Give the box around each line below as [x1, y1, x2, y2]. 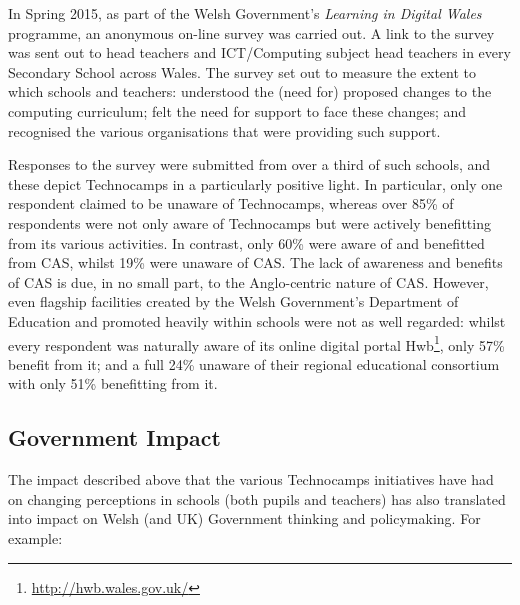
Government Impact [8, 422, 221, 453]
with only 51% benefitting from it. [8, 373, 218, 394]
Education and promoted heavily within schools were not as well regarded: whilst [8, 310, 506, 331]
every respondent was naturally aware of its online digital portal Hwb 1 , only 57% [8, 331, 505, 355]
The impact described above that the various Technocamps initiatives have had [8, 469, 494, 490]
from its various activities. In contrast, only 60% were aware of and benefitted [8, 232, 485, 253]
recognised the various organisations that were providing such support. [8, 120, 441, 141]
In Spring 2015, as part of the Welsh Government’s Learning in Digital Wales [8, 3, 482, 23]
